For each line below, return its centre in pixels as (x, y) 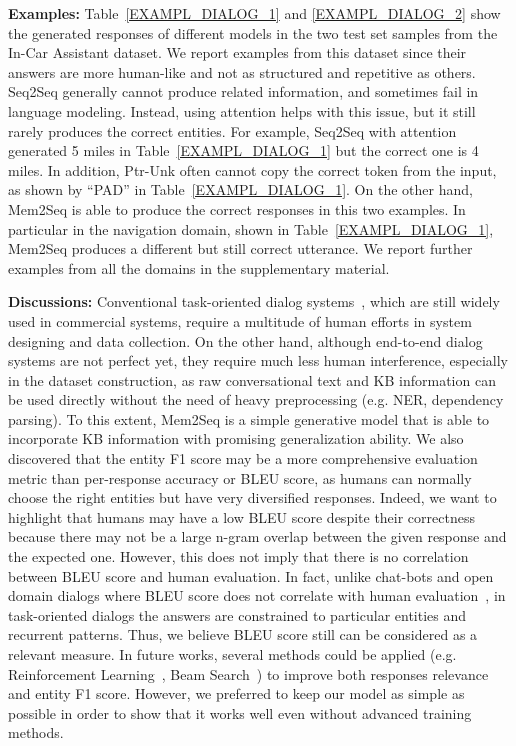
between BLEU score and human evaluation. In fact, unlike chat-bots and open (251, 575)
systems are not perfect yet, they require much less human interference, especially (258, 360)
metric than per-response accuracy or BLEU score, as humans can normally (240, 477)
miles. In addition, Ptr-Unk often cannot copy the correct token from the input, (252, 169)
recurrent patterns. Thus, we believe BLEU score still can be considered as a (243, 634)
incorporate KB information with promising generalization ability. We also (236, 438)
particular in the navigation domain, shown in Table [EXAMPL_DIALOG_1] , (251, 228)
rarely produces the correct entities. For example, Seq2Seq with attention (232, 130)
